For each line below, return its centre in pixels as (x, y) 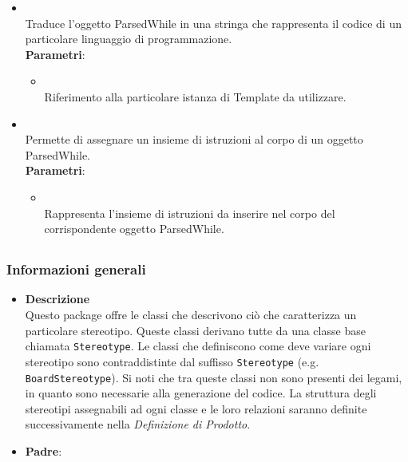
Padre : (44, 450)
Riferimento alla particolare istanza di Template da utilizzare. (195, 96)
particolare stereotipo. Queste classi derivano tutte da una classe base (195, 330)
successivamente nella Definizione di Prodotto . (138, 424)
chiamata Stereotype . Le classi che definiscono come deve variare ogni (198, 346)
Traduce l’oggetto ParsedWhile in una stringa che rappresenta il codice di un (213, 23)
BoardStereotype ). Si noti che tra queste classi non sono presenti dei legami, (214, 377)
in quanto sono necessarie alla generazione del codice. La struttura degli (201, 393)
